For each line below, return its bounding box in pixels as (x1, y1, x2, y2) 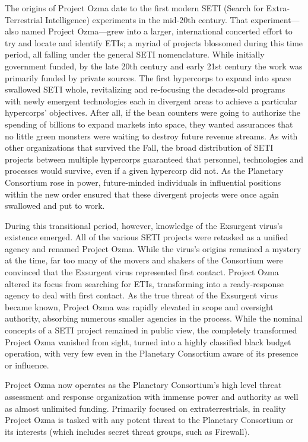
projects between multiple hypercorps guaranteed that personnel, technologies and (5, 152, 303, 165)
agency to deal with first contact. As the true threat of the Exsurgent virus (5, 289, 278, 301)
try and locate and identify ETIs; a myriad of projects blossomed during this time (5, 36, 303, 49)
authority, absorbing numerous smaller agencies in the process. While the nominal (5, 312, 303, 325)
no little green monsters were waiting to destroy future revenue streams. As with (5, 129, 298, 142)
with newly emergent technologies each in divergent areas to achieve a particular (5, 94, 297, 107)
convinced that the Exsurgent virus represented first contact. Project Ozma (5, 266, 279, 278)
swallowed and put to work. (5, 199, 105, 212)
